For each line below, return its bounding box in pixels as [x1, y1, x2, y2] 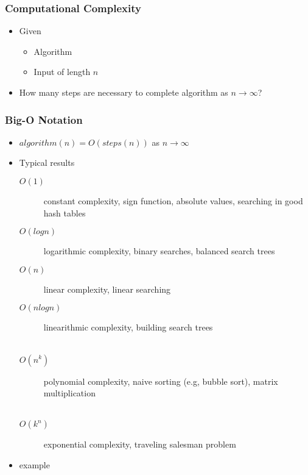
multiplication [43, 387, 96, 399]
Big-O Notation [5, 112, 83, 127]
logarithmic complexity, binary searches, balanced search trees [43, 245, 275, 257]
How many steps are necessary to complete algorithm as [19, 86, 228, 98]
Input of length [33, 65, 91, 78]
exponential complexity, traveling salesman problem [43, 438, 236, 451]
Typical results [19, 156, 75, 169]
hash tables [43, 206, 86, 219]
